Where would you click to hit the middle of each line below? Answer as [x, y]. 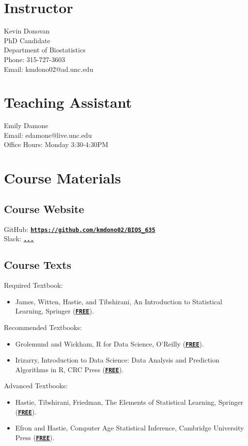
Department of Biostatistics [45, 50]
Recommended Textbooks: [43, 327]
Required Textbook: [33, 285]
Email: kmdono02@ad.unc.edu [49, 69]
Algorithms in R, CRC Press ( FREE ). [69, 369]
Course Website [44, 208]
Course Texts [38, 265]
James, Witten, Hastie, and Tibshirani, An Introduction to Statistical [119, 301]
